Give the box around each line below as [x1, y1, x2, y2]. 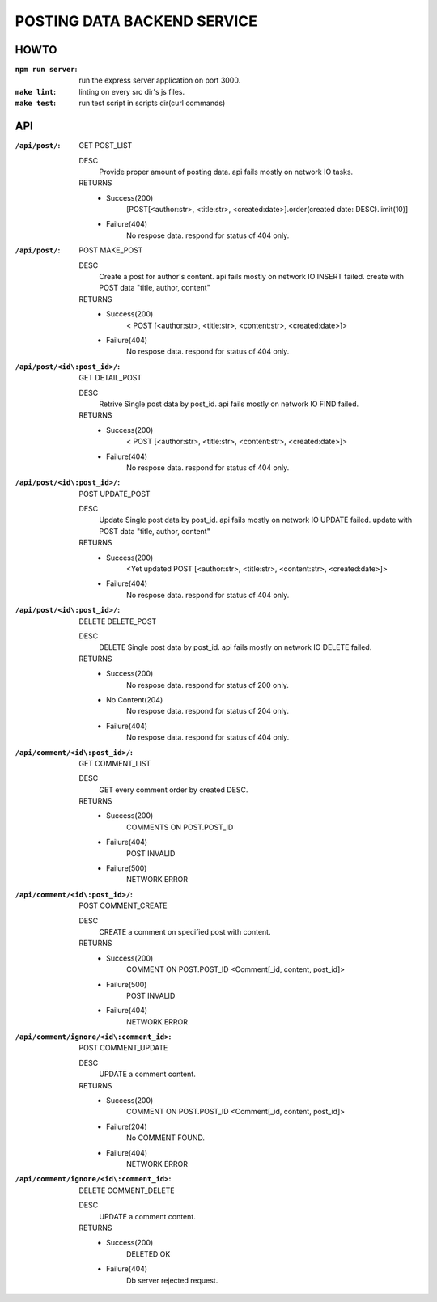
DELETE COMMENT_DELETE [78, 1185, 175, 1195]
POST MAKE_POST [78, 245, 143, 255]
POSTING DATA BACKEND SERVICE [15, 12, 258, 30]
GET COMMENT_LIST [78, 758, 151, 768]
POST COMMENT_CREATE [78, 901, 168, 910]
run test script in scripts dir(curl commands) [78, 98, 226, 108]
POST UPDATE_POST [78, 489, 151, 498]
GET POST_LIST [78, 141, 133, 151]
